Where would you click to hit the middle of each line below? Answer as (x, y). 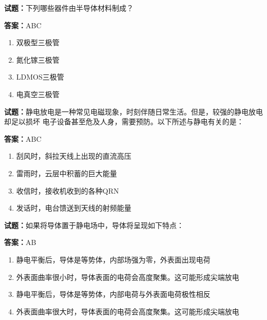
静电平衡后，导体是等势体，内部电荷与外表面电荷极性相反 (113, 294)
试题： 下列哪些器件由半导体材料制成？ (69, 8)
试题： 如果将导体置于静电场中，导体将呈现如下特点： (94, 225)
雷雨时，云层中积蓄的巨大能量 (66, 173)
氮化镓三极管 (38, 59)
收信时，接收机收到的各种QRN (68, 190)
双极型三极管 (38, 42)
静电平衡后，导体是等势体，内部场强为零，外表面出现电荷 (113, 259)
